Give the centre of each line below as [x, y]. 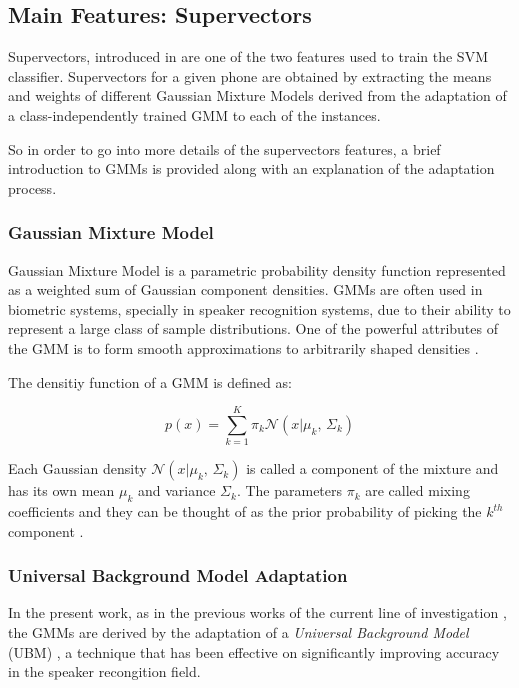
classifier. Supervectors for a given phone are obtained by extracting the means [250, 75]
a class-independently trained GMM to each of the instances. [194, 114]
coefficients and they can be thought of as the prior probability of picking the [245, 511]
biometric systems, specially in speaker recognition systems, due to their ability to [259, 308]
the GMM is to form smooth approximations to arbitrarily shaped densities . [243, 347]
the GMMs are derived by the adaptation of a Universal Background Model [238, 632]
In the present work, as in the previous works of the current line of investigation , [257, 612]
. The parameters [289, 490]
